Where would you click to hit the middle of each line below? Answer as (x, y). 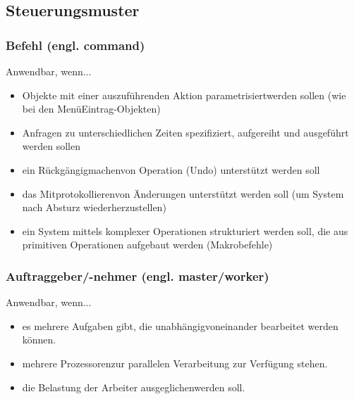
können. (39, 340)
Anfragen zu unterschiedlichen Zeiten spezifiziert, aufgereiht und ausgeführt (185, 132)
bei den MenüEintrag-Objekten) (91, 109)
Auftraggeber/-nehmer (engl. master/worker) (138, 275)
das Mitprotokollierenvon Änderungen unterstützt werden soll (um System (183, 193)
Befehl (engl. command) (75, 45)
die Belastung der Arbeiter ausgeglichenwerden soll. (134, 387)
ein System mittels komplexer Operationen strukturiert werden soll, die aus (185, 230)
